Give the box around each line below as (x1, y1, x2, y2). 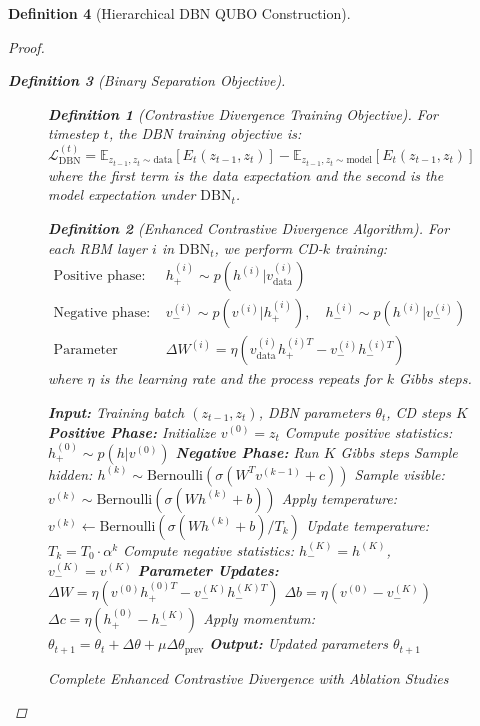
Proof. (8, 36, 45, 57)
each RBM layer (48, 237, 148, 258)
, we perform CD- (214, 237, 323, 258)
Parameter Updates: (137, 559, 279, 580)
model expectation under (48, 184, 196, 205)
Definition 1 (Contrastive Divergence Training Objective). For (48, 103, 438, 124)
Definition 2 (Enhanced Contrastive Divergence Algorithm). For (48, 218, 450, 239)
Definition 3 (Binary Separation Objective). (8, 70, 286, 91)
